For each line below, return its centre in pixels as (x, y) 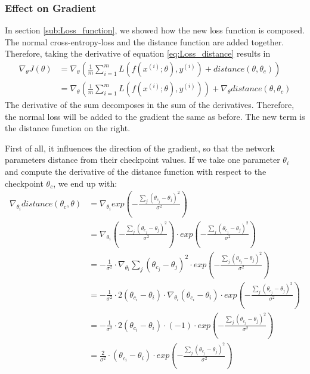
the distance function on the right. (68, 128)
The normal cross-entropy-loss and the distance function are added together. (145, 41)
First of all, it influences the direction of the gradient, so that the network (140, 148)
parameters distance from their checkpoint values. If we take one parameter (142, 160)
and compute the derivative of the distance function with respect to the (136, 171)
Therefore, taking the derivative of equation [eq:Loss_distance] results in (138, 53)
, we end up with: (85, 183)
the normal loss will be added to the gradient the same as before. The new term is (155, 116)
